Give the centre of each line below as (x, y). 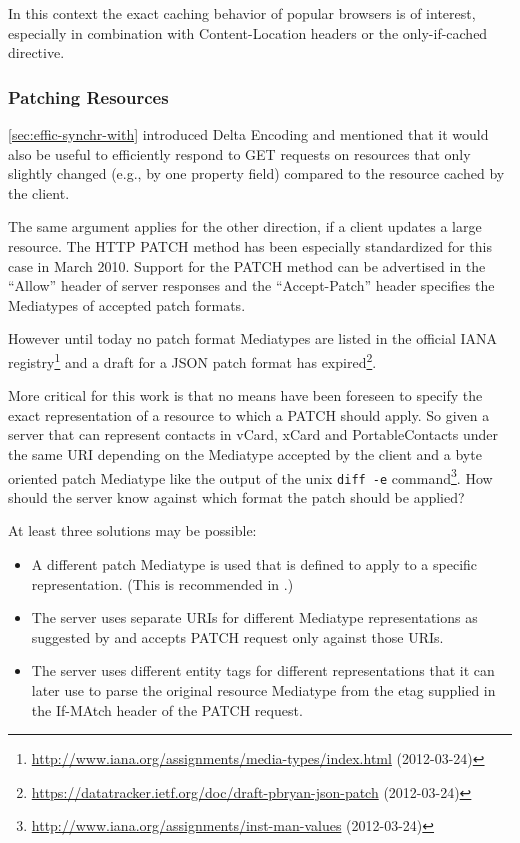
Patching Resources (88, 96)
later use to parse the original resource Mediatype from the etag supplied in (263, 690)
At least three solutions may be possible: (132, 530)
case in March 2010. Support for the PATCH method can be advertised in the (247, 265)
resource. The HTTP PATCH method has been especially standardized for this (250, 245)
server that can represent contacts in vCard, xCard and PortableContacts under (253, 434)
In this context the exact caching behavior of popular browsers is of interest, (242, 13)
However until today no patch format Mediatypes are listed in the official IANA (253, 338)
